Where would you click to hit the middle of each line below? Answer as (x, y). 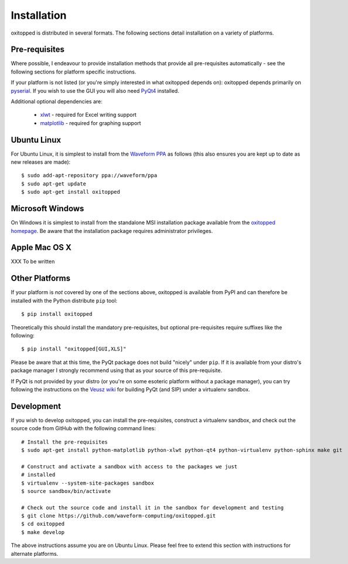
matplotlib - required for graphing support (91, 123)
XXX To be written (33, 262)
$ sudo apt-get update (54, 184)
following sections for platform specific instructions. (74, 72)
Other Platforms (40, 278)
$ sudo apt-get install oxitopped (71, 192)
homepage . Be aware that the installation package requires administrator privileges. (112, 231)
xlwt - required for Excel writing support (88, 115)
